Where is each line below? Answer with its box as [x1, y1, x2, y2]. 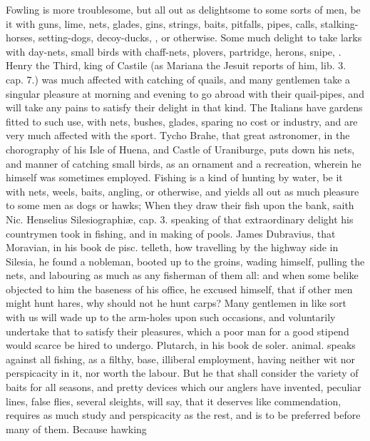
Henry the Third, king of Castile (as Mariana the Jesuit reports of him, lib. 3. [6, 58, 346, 73]
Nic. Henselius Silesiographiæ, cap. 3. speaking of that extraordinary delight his [6, 211, 354, 226]
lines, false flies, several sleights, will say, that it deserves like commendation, [6, 393, 341, 408]
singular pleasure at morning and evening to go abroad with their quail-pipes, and [6, 86, 364, 101]
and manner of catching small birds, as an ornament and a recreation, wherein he [6, 156, 361, 171]
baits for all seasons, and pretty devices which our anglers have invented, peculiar [6, 380, 361, 395]
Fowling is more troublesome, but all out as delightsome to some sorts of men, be [6, 2, 361, 16]
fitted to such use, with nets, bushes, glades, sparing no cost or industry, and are [6, 113, 358, 128]
